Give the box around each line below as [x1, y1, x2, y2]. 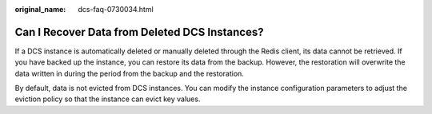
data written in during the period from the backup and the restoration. [14, 69, 244, 78]
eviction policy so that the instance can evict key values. [14, 94, 201, 104]
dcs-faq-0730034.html [78, 5, 154, 14]
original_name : [14, 5, 66, 14]
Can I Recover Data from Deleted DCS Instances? [14, 25, 264, 39]
